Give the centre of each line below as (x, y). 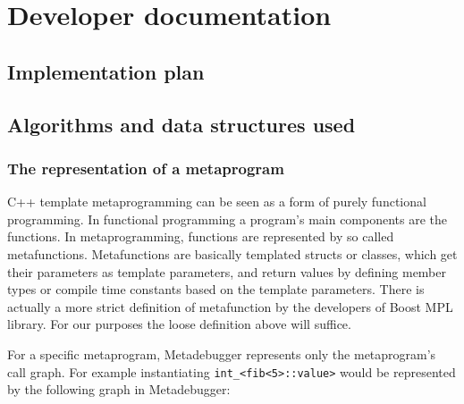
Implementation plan (106, 71)
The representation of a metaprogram (146, 168)
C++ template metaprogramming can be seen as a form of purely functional (217, 202)
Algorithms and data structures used (181, 124)
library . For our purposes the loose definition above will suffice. (179, 324)
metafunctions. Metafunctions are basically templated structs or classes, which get (232, 253)
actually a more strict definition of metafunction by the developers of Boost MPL (230, 306)
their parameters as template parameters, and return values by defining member (227, 271)
